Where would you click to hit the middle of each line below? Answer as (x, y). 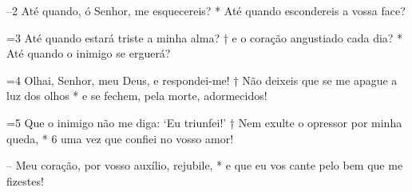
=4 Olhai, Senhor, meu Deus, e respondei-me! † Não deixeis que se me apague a (202, 80)
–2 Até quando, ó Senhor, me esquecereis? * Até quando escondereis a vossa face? (206, 10)
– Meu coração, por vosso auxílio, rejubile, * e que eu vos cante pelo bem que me (205, 165)
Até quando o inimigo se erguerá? (89, 53)
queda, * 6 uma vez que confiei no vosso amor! (120, 138)
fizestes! (25, 180)
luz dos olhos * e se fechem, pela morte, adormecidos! (137, 96)
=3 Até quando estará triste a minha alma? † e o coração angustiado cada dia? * (205, 37)
